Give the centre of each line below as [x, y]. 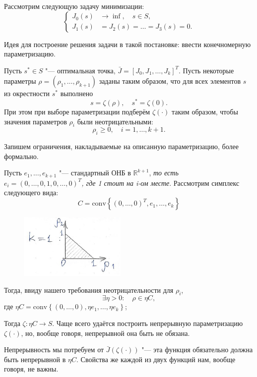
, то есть [164, 173]
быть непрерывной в [35, 359]
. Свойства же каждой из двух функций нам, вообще [156, 359]
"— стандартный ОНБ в [95, 173]
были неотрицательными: [115, 121]
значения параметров [35, 121]
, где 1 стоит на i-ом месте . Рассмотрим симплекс [161, 183]
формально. [21, 156]
